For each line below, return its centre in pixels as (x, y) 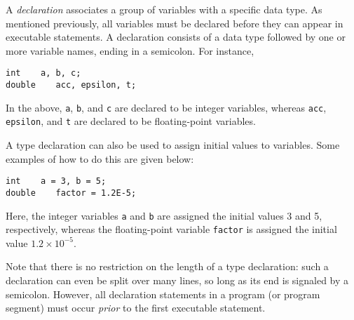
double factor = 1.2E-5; (71, 193)
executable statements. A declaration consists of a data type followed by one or (176, 37)
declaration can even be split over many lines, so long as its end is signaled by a (177, 280)
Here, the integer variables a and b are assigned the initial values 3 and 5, (164, 215)
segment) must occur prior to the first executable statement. (136, 308)
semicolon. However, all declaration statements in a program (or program (163, 294)
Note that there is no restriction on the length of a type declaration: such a (167, 266)
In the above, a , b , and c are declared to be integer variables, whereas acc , (166, 107)
